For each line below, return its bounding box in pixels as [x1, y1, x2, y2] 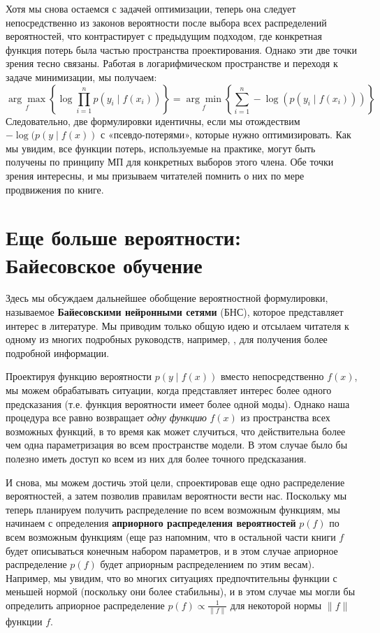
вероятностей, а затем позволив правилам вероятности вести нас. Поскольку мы [6, 488, 347, 503]
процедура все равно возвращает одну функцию [6, 410, 207, 425]
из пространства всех [240, 410, 330, 425]
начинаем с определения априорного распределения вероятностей [6, 516, 296, 530]
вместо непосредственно [220, 369, 324, 384]
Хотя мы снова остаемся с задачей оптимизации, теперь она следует [6, 1, 296, 15]
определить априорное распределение [6, 597, 165, 612]
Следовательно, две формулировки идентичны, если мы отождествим [6, 113, 300, 128]
